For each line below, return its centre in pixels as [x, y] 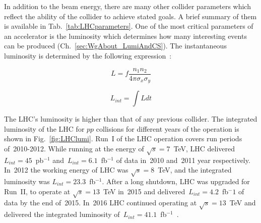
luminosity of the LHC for [44, 128]
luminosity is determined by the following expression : [88, 55]
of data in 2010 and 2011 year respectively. [183, 160]
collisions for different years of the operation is [168, 128]
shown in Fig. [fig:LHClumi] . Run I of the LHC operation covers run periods [123, 138]
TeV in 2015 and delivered [144, 191]
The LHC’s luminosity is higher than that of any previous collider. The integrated [131, 119]
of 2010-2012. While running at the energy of [74, 148]
